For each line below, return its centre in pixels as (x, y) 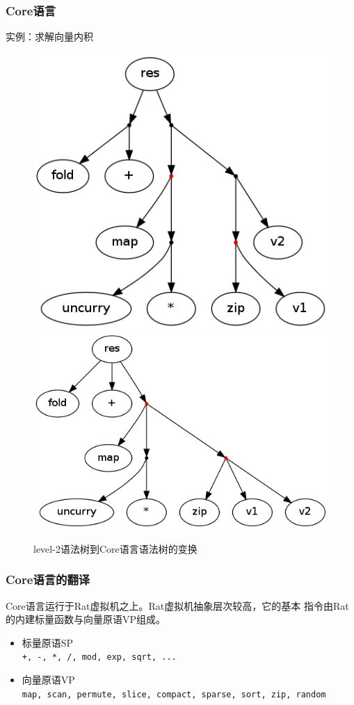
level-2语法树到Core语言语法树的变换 (115, 548)
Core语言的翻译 (48, 580)
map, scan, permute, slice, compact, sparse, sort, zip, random (174, 694)
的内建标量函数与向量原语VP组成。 (86, 619)
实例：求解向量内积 (49, 37)
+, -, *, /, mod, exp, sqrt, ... (99, 657)
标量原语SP (48, 642)
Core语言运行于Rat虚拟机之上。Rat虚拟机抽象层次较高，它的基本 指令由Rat (177, 605)
